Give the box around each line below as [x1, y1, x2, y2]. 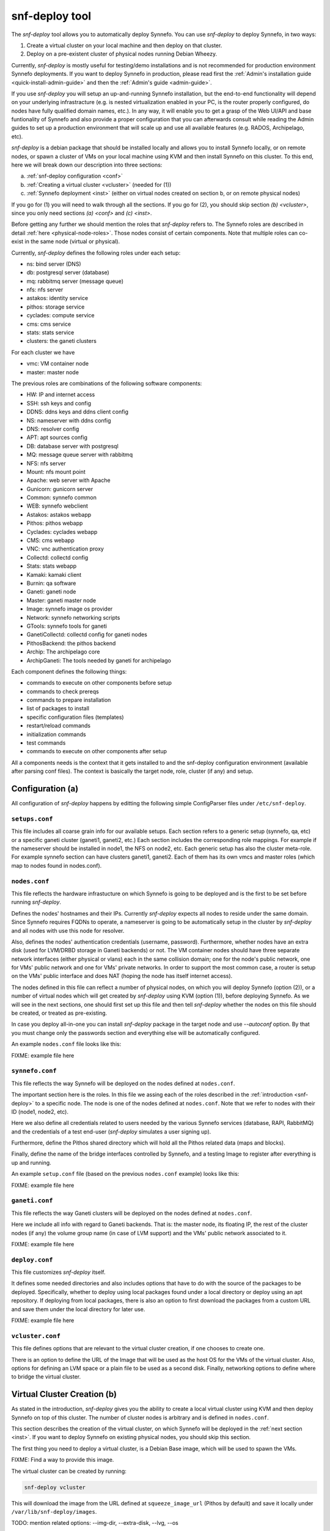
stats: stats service [26, 329, 75, 336]
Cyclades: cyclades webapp [26, 528, 98, 535]
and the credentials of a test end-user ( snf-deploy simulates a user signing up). [11, 1127, 211, 1135]
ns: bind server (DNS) [26, 260, 82, 268]
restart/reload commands [26, 722, 91, 729]
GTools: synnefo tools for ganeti [26, 622, 107, 630]
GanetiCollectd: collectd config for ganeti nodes [26, 631, 148, 638]
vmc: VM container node [26, 360, 89, 367]
